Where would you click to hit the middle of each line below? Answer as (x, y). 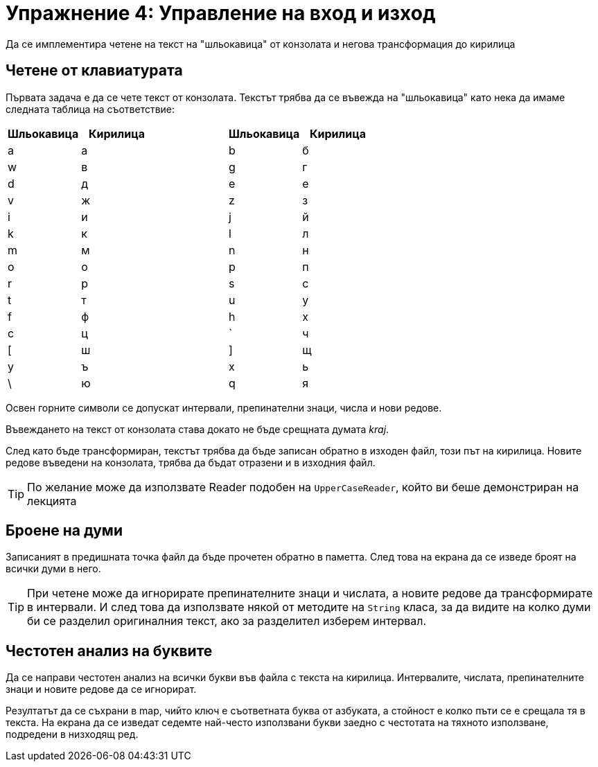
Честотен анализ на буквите (109, 651)
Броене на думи (64, 531)
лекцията (52, 501)
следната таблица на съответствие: (90, 109)
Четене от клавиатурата (94, 71)
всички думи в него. (53, 569)
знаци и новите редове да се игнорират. (101, 689)
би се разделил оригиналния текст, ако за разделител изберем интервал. (227, 621)
